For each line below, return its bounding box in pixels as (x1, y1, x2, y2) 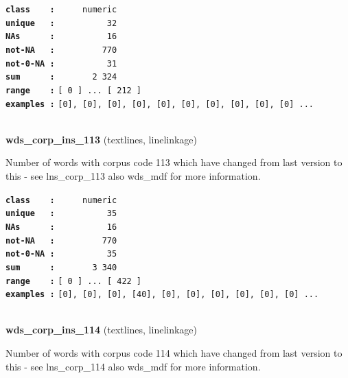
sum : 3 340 (5, 262, 117, 272)
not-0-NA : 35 (5, 249, 117, 259)
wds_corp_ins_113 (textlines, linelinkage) (5, 132, 198, 146)
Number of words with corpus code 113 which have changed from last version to (5, 155, 343, 169)
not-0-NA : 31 (5, 58, 117, 69)
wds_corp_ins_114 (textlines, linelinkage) (5, 322, 198, 337)
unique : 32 (5, 18, 117, 28)
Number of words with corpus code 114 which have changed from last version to (5, 346, 343, 360)
